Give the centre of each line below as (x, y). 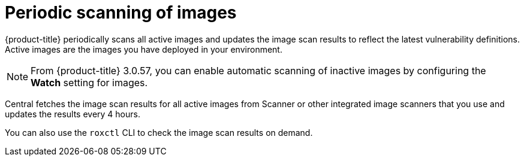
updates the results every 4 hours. (73, 114)
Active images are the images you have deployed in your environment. (144, 49)
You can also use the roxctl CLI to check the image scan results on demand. (159, 132)
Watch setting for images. (89, 82)
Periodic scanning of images (121, 13)
